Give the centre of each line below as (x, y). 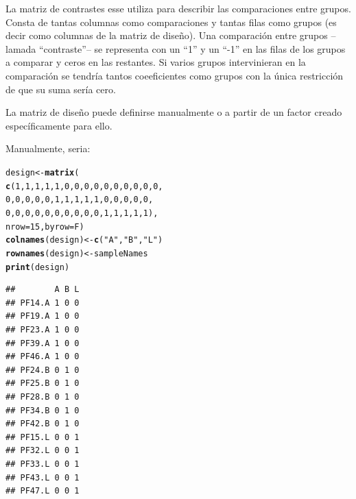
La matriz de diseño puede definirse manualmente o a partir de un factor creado (174, 112)
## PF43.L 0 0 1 (43, 477)
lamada (21, 48)
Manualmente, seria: (48, 148)
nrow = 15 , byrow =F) (45, 227)
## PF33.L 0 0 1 (43, 464)
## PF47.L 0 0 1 (43, 491)
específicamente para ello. (59, 125)
